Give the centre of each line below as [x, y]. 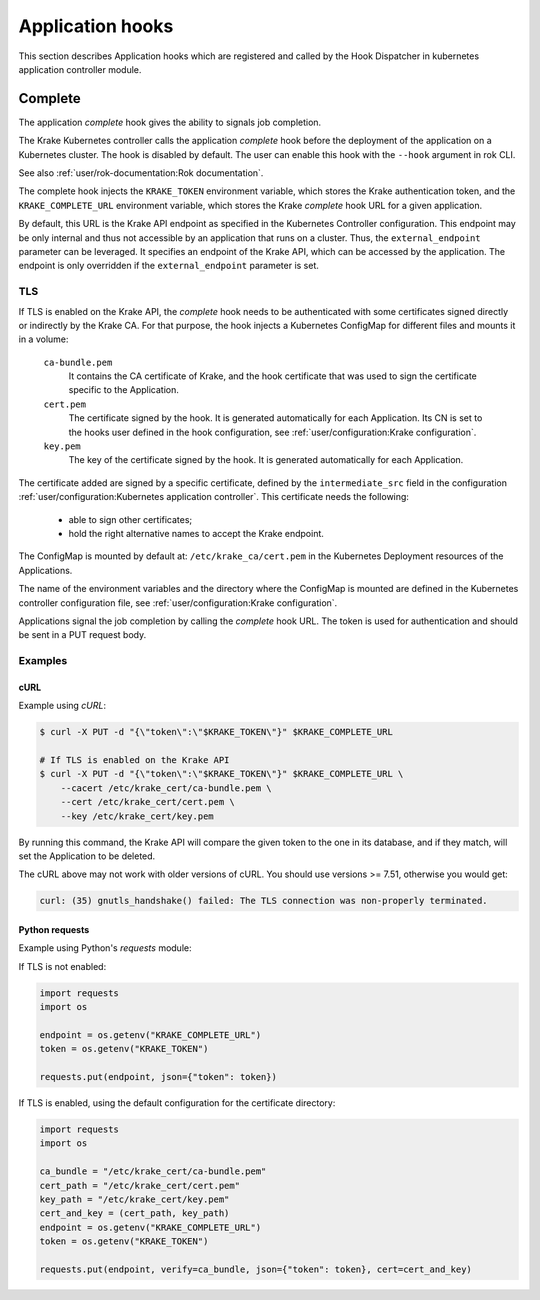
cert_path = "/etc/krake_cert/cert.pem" [139, 1185]
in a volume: [43, 339]
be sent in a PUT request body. [82, 635]
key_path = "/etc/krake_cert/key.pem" [134, 1199]
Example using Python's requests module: [105, 948]
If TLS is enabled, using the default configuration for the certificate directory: [177, 1103]
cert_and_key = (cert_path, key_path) [134, 1213]
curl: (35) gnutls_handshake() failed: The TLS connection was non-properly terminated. [264, 901]
